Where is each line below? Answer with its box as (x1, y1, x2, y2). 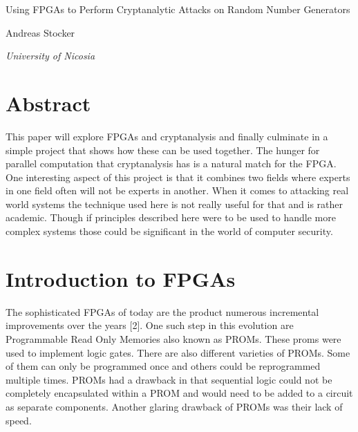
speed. (6, 413, 32, 427)
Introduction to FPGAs (6, 264, 236, 292)
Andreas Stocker (6, 25, 75, 39)
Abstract (6, 88, 91, 117)
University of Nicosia (6, 48, 95, 63)
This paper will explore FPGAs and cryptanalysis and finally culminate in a (6, 129, 328, 143)
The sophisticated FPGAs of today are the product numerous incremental (6, 304, 319, 319)
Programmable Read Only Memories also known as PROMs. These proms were (6, 331, 341, 346)
